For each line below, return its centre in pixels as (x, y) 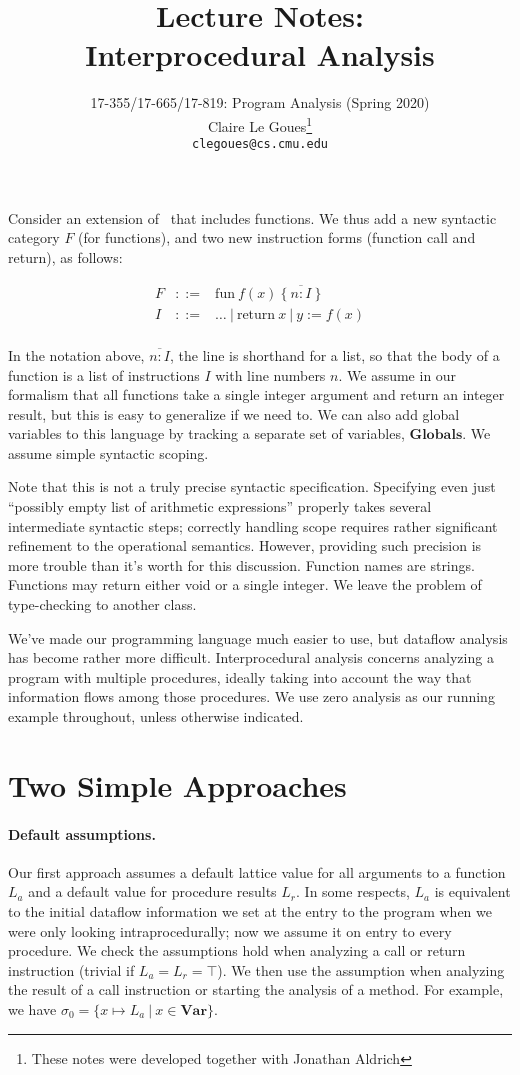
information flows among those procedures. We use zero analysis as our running (251, 696)
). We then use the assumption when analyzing (361, 969)
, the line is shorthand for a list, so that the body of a (335, 354)
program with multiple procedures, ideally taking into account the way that (240, 676)
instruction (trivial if (71, 969)
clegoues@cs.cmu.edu (260, 144)
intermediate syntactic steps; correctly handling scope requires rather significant (253, 525)
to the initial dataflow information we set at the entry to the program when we (250, 910)
